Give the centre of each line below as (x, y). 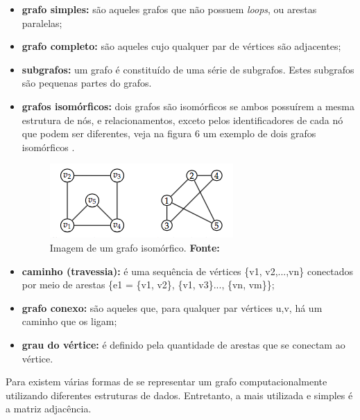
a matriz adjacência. (49, 409)
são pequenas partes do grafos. (87, 83)
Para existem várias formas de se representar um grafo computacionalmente (166, 382)
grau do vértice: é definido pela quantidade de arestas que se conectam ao (183, 344)
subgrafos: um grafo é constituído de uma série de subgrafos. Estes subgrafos (188, 69)
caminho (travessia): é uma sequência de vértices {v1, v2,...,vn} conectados (188, 271)
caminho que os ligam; (69, 321)
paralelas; (42, 23)
